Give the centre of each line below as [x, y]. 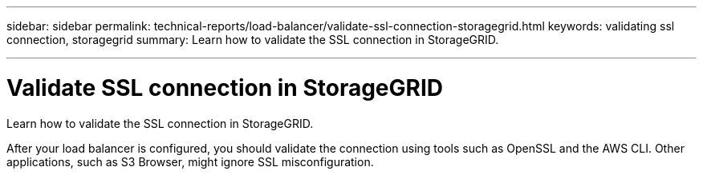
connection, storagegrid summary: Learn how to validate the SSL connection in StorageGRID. [253, 40]
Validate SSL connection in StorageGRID [225, 87]
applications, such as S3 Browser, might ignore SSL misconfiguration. [190, 161]
